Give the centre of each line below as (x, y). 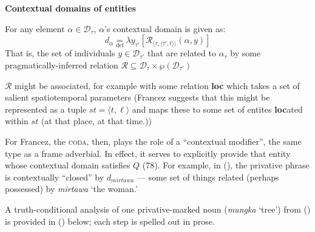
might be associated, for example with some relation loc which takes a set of (157, 85)
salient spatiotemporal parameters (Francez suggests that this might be (137, 97)
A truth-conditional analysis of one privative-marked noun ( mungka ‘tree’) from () (158, 209)
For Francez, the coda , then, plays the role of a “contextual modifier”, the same (153, 141)
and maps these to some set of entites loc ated (217, 109)
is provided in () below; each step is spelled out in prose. (110, 221)
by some (246, 53)
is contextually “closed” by (55, 177)
